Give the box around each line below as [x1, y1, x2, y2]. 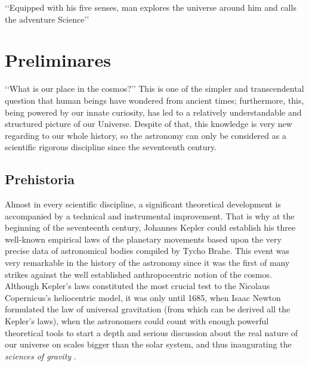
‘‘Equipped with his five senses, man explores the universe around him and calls [5, 1, 296, 13]
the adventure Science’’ [5, 13, 89, 25]
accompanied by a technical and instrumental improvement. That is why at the [5, 209, 295, 222]
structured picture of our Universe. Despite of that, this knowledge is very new [5, 117, 292, 130]
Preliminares [5, 48, 111, 72]
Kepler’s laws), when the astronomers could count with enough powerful [5, 315, 269, 327]
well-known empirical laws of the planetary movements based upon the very [5, 232, 282, 245]
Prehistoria [5, 170, 75, 188]
